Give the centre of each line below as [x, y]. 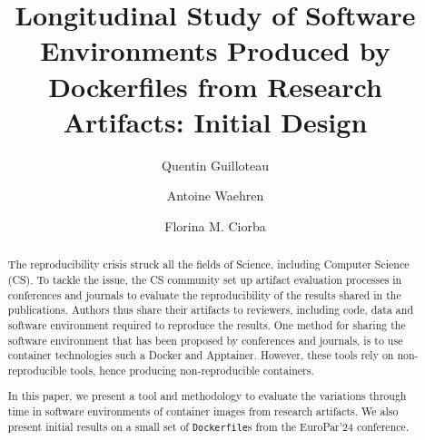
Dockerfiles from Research [215, 86]
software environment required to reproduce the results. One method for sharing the [207, 324]
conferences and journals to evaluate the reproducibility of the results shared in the [204, 294]
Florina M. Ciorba [215, 225]
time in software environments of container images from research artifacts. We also [203, 411]
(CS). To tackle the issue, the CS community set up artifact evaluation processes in [205, 279]
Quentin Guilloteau [215, 165]
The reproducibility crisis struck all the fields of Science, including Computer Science [208, 264]
